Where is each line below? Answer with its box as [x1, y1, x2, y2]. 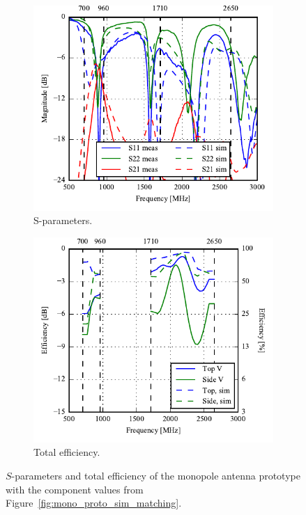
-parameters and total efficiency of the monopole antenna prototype [11, 468, 300, 483]
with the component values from [6, 482, 144, 496]
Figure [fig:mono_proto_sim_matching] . [6, 496, 182, 510]
